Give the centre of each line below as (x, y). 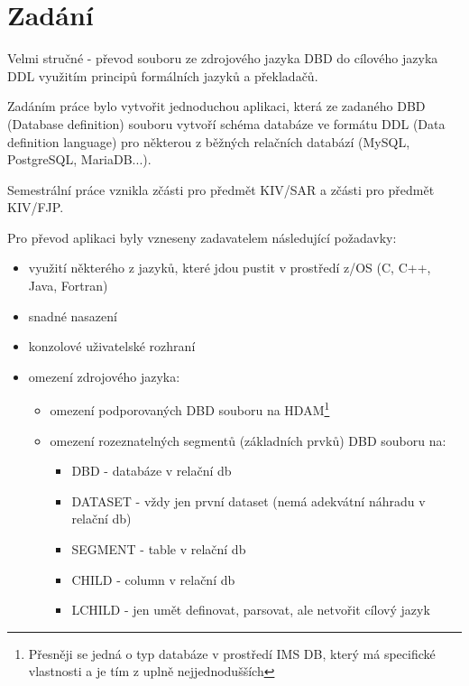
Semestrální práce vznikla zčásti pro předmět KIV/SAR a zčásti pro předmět (221, 189)
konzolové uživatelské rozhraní (112, 346)
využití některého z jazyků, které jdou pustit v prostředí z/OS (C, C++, (230, 268)
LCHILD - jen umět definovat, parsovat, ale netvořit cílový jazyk (251, 610)
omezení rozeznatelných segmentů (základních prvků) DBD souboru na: (248, 440)
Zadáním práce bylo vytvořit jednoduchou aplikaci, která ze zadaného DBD (216, 106)
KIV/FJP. (36, 207)
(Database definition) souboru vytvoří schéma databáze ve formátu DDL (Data (226, 123)
